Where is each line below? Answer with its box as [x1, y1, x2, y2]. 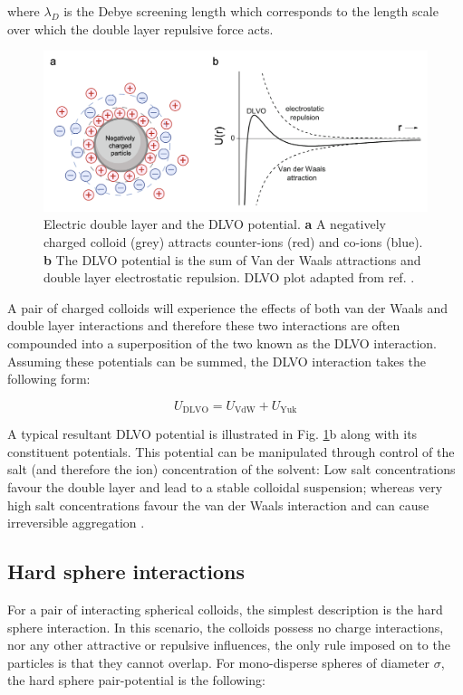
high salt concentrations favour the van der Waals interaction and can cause [7, 495, 429, 514]
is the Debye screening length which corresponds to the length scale [63, 2, 439, 20]
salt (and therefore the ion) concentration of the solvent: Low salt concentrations [7, 460, 456, 479]
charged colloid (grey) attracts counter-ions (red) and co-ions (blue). [43, 233, 423, 251]
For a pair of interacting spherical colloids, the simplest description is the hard [7, 599, 443, 618]
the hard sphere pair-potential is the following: [7, 671, 265, 690]
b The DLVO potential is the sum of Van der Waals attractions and [43, 250, 421, 269]
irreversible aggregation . [7, 513, 145, 532]
